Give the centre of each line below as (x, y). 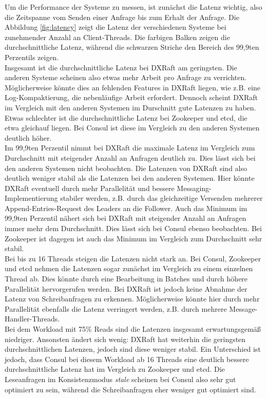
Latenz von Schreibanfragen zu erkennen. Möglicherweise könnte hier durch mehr (132, 299)
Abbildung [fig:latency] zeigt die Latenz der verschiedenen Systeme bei (116, 27)
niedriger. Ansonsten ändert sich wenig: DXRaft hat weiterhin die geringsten (125, 339)
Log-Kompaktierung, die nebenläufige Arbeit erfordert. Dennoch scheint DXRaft (131, 97)
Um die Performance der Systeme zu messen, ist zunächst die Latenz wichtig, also (133, 7)
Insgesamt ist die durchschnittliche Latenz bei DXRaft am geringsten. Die (121, 67)
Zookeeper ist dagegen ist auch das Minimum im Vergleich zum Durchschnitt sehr (133, 238)
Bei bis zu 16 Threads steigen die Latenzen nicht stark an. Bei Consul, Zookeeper (133, 258)
